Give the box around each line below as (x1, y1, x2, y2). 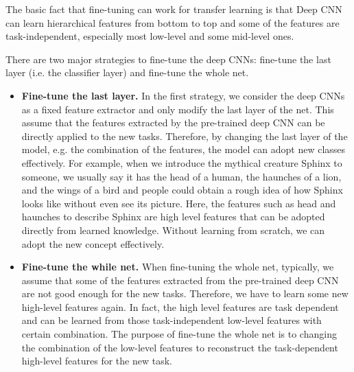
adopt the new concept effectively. (21, 236, 165, 251)
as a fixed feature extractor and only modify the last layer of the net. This (21, 102, 334, 116)
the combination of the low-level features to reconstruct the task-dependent (21, 340, 338, 354)
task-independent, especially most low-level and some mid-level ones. (5, 29, 294, 43)
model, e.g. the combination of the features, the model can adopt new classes (21, 142, 346, 156)
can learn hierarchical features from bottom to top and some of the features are (5, 15, 340, 30)
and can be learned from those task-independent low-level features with (21, 313, 322, 327)
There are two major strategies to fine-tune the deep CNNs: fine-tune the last (5, 51, 331, 66)
